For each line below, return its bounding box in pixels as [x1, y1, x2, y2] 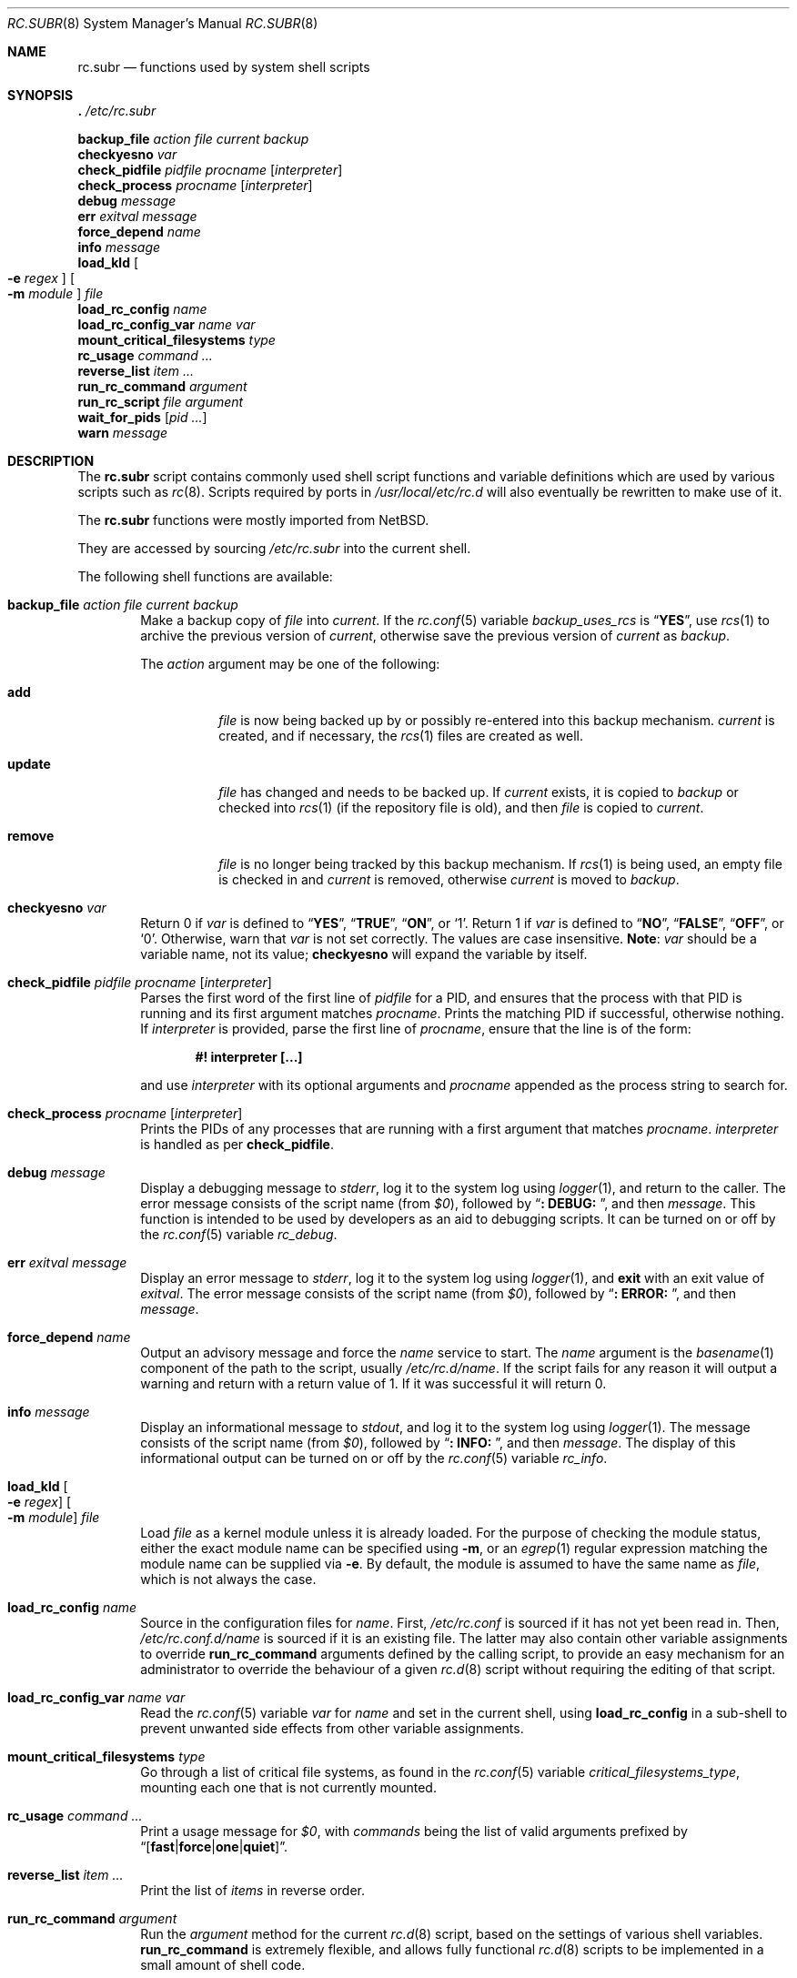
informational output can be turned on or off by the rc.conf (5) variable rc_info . [140, 1450, 608, 1466]
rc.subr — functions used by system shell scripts [77, 59, 370, 75]
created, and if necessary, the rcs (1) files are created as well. [218, 728, 584, 743]
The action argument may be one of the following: [140, 656, 440, 671]
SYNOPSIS [7, 87, 74, 103]
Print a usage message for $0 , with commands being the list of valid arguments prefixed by [140, 1823, 688, 1839]
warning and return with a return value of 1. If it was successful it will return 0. [140, 1376, 607, 1391]
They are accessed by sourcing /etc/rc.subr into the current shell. [77, 540, 471, 556]
